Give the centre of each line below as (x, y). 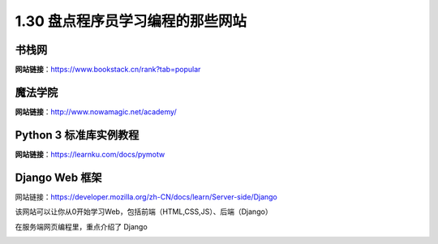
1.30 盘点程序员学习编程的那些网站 (131, 21)
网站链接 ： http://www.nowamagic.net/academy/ (96, 111)
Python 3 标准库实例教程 (77, 135)
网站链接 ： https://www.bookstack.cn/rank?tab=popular (108, 70)
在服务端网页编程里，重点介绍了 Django (81, 226)
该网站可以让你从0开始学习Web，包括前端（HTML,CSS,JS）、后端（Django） (144, 212)
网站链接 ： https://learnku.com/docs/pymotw (90, 154)
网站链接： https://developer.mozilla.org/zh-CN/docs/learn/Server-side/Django (146, 197)
